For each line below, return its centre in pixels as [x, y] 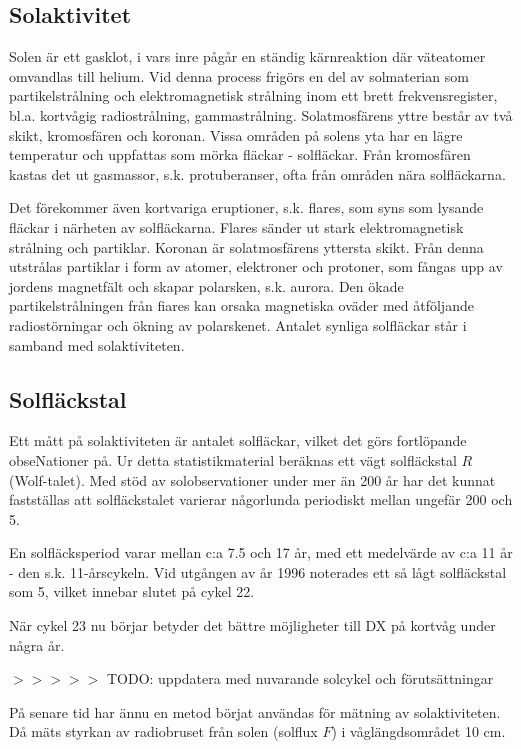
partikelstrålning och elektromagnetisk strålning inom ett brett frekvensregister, [253, 95]
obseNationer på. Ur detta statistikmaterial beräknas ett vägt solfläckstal [233, 459]
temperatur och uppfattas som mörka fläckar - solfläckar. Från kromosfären [240, 154]
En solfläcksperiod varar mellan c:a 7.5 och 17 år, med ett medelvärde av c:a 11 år [261, 552]
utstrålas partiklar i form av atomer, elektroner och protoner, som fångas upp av [256, 266]
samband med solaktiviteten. [97, 344]
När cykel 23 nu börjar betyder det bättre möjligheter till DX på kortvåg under [252, 625]
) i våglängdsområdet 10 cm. [418, 731]
